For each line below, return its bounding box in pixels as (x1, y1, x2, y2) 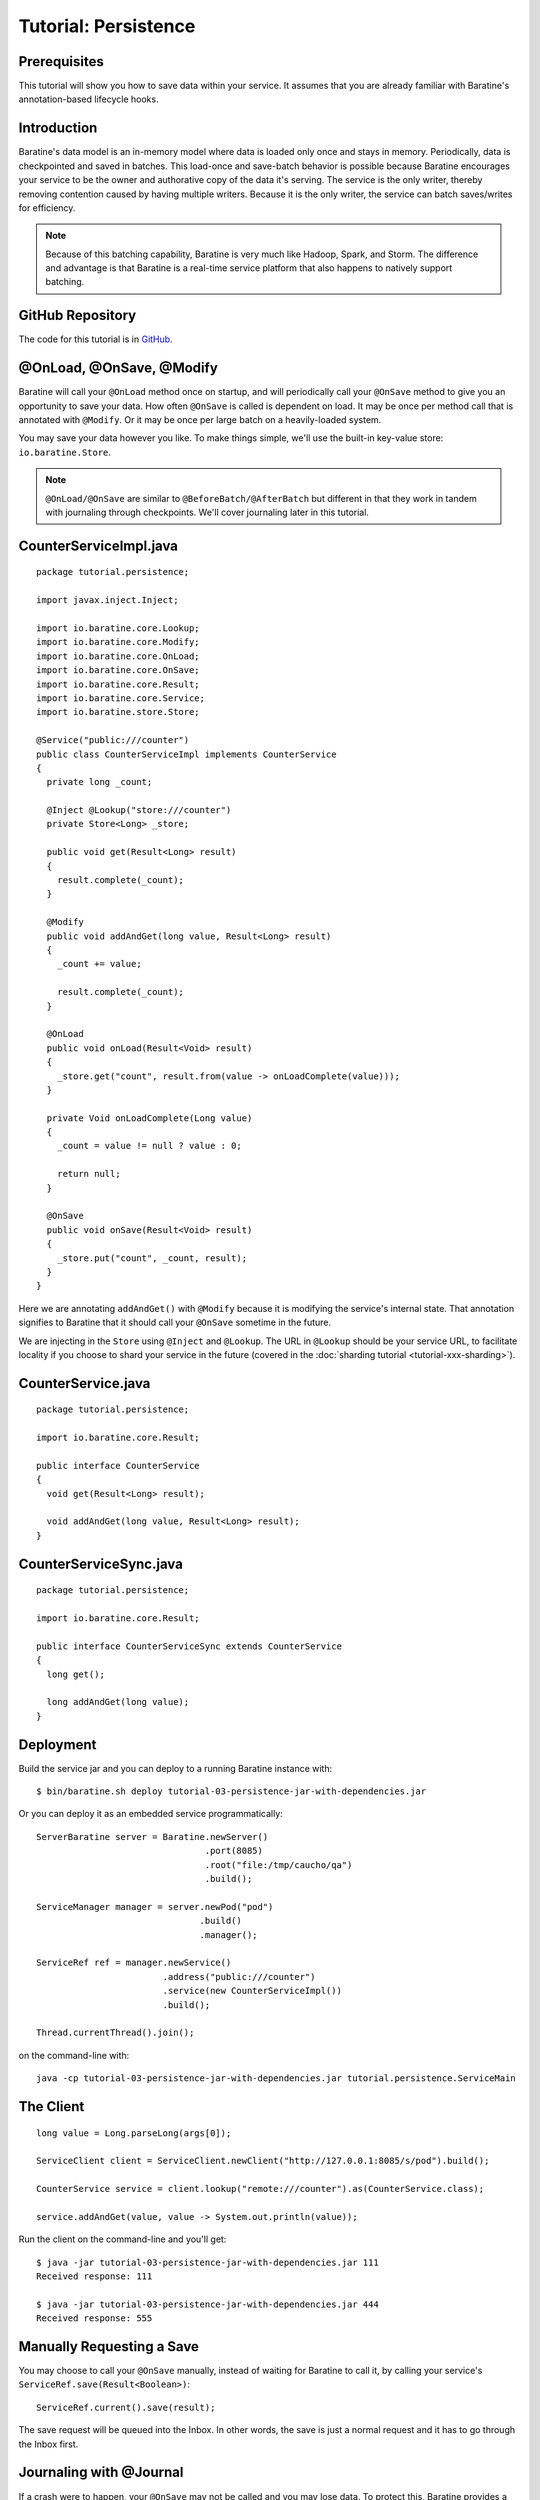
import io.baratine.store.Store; (36, 706, 200, 718)
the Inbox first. (18, 2438, 79, 2450)
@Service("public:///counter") (36, 735, 190, 746)
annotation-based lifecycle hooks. (18, 93, 159, 105)
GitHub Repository (18, 307, 137, 324)
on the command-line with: (18, 2049, 130, 2061)
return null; (56, 1168, 121, 1180)
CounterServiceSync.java (18, 1555, 184, 1572)
